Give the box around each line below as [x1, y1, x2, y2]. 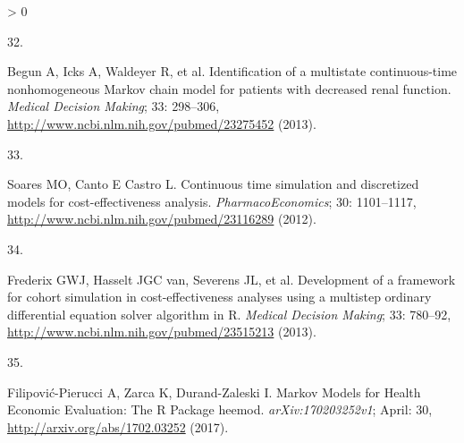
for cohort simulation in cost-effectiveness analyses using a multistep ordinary [7, 287, 432, 306]
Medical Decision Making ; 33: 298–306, [7, 97, 220, 115]
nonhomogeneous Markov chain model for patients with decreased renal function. [7, 79, 451, 98]
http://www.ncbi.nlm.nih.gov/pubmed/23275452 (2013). [7, 114, 316, 132]
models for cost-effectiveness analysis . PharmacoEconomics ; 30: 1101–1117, [7, 192, 417, 210]
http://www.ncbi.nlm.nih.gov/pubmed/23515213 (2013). [7, 322, 316, 341]
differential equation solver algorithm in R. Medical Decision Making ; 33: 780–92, [7, 304, 451, 323]
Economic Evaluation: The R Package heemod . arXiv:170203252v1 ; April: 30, [7, 400, 433, 419]
